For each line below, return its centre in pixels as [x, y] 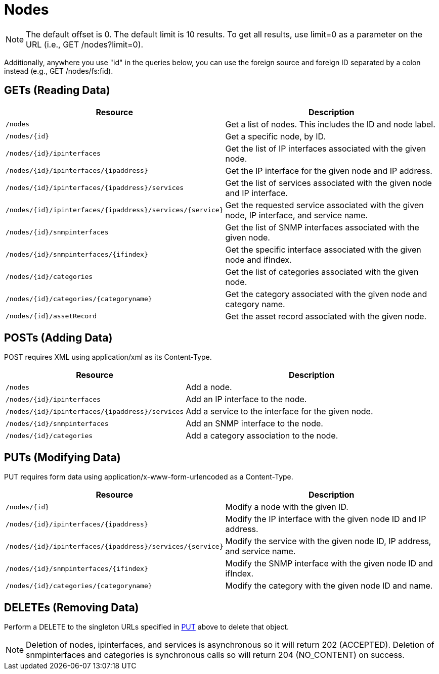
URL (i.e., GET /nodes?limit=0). [85, 44]
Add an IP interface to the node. [246, 399]
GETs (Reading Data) [57, 90]
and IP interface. [256, 193]
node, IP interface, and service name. [297, 215]
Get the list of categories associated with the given [322, 272]
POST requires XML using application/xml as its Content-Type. [108, 357]
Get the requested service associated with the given [324, 205]
